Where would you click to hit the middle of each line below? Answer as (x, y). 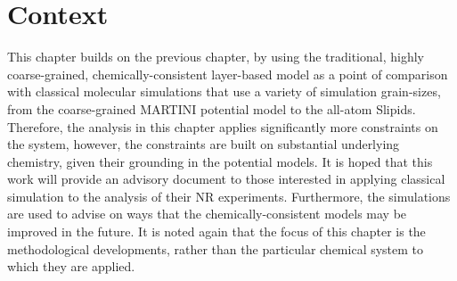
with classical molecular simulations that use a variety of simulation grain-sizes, (224, 91)
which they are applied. (71, 266)
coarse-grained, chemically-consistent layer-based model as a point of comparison (228, 74)
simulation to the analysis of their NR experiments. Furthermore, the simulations (229, 196)
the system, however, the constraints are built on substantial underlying (204, 144)
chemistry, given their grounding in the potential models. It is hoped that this (220, 161)
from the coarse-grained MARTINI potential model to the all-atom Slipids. (212, 108)
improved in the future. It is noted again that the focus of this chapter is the (216, 231)
